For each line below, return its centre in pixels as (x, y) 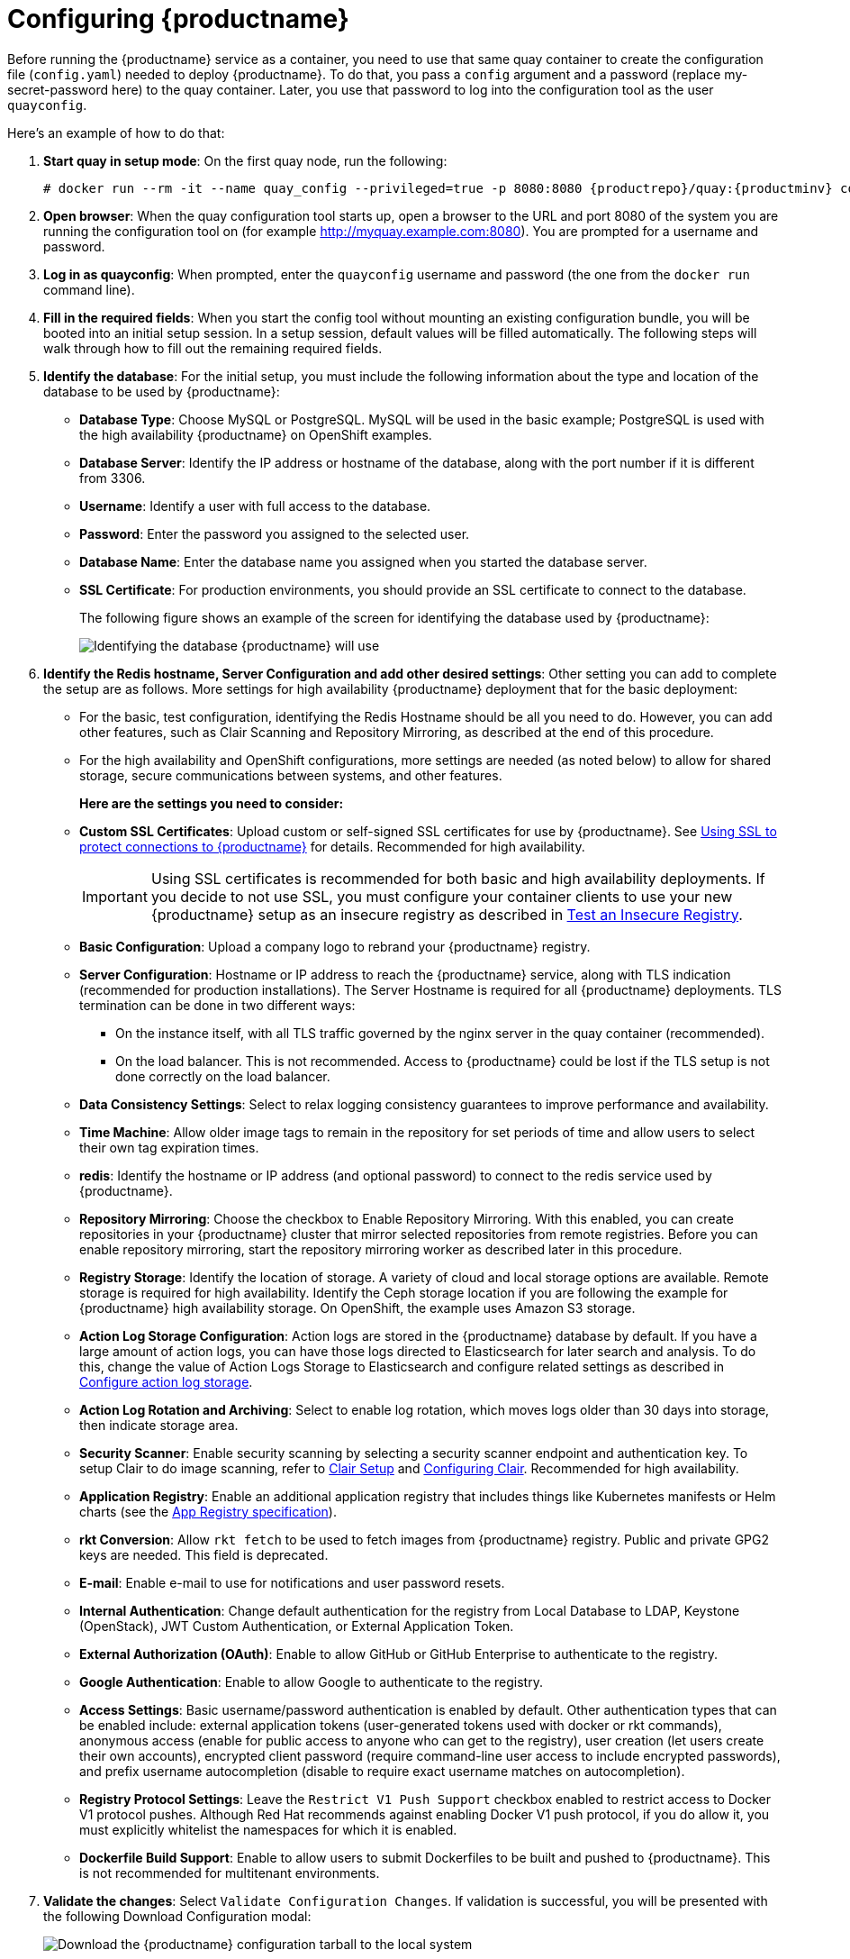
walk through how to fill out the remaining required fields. (213, 348)
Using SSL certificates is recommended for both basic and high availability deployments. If (458, 878)
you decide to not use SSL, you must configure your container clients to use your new (442, 896)
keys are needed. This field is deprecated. (204, 1554)
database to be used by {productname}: (162, 391)
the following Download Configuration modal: (177, 1916)
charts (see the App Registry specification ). (208, 1511)
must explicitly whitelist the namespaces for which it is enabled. (268, 1829)
